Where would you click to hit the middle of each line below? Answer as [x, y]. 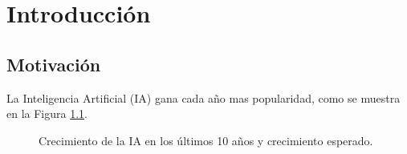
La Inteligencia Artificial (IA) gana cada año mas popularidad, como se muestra [203, 97]
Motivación [54, 64]
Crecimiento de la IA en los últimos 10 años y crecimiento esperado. [206, 140]
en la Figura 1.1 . [47, 113]
